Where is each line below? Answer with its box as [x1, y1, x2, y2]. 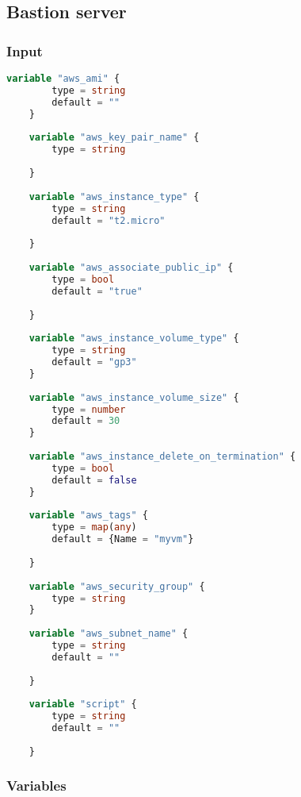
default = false [51, 474, 137, 486]
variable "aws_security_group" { [29, 580, 205, 592]
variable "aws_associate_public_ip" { [29, 262, 234, 273]
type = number [51, 403, 126, 415]
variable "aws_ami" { [6, 73, 120, 84]
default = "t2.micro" [51, 214, 166, 226]
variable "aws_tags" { [29, 510, 149, 522]
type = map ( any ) [51, 522, 137, 533]
